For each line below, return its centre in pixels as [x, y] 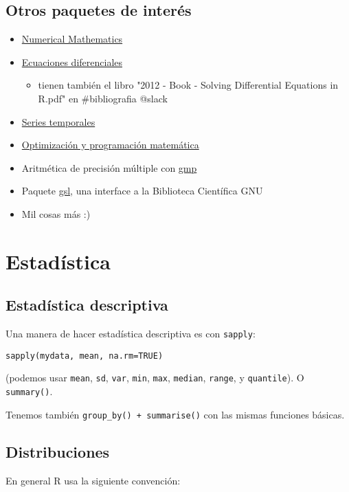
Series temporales [58, 121]
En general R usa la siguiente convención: [93, 480]
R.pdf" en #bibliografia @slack [103, 98]
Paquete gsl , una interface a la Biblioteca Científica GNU [142, 191]
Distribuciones [58, 451]
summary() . [29, 391]
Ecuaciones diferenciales [72, 61]
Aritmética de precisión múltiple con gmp [109, 167]
